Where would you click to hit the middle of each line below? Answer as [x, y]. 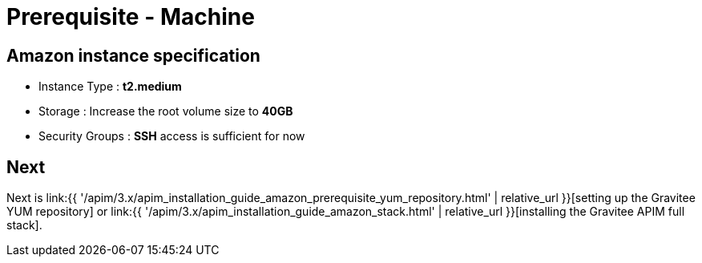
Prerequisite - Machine [131, 17]
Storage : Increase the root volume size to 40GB [166, 111]
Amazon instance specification [133, 55]
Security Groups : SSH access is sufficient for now [172, 136]
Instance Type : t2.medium [110, 87]
